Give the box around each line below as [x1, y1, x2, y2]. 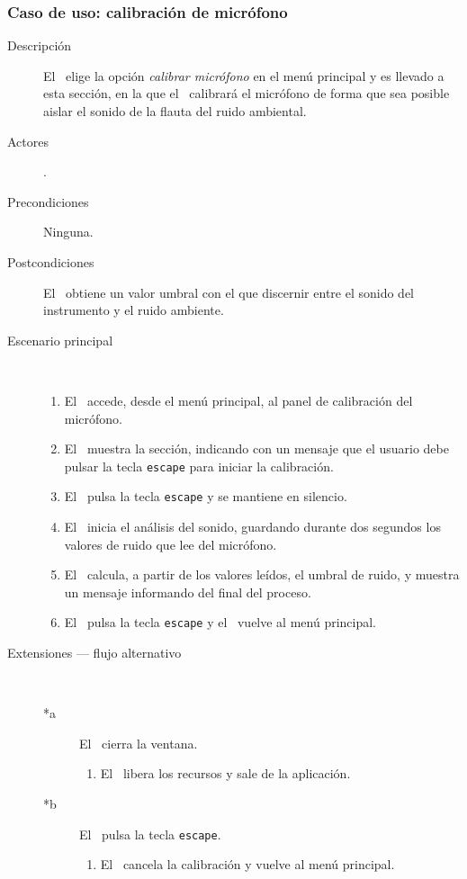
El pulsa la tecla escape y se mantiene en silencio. [64, 487, 347, 506]
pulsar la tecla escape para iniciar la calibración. [64, 456, 334, 475]
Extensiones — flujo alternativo [7, 643, 182, 662]
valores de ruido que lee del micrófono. [64, 534, 277, 553]
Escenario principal [7, 330, 113, 349]
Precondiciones [7, 192, 89, 211]
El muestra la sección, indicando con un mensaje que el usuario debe [64, 439, 449, 458]
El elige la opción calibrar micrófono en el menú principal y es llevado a [43, 66, 445, 85]
